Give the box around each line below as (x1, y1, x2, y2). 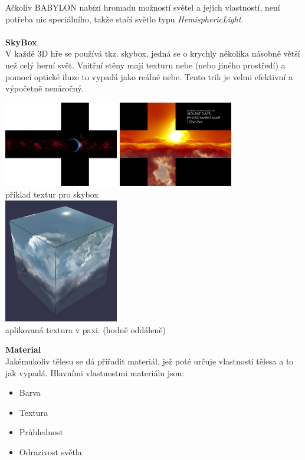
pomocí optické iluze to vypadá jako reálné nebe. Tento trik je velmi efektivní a (5, 70, 293, 83)
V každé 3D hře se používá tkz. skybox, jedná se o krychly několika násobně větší (5, 47, 300, 60)
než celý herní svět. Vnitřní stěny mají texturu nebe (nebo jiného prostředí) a (5, 58, 286, 71)
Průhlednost (19, 426, 64, 438)
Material (5, 343, 41, 356)
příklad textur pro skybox (5, 188, 99, 201)
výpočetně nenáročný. (5, 82, 84, 94)
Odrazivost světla (19, 445, 82, 458)
